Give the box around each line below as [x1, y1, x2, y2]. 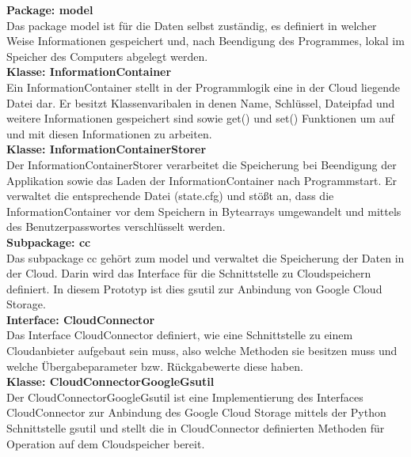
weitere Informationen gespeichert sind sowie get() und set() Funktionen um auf [6, 110, 394, 127]
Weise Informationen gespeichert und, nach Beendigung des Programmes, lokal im [6, 32, 405, 49]
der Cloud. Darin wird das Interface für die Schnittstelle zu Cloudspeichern [6, 265, 371, 281]
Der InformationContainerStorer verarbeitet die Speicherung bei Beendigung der [6, 156, 397, 172]
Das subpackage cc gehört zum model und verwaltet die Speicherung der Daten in [6, 249, 405, 266]
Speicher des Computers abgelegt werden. [6, 47, 208, 64]
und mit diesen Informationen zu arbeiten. [6, 125, 212, 142]
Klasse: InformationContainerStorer [6, 141, 207, 157]
